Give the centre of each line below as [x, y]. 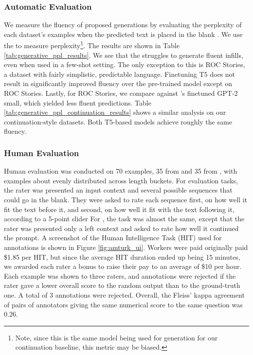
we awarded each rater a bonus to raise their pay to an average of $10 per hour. [123, 266]
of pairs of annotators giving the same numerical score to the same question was [123, 304]
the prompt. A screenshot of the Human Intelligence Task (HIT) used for [113, 238]
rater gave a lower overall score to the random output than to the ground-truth [122, 285]
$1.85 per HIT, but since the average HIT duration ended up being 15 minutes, [122, 257]
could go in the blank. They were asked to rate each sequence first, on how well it [126, 199]
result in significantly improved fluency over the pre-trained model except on [118, 83]
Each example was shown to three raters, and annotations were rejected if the [120, 275]
